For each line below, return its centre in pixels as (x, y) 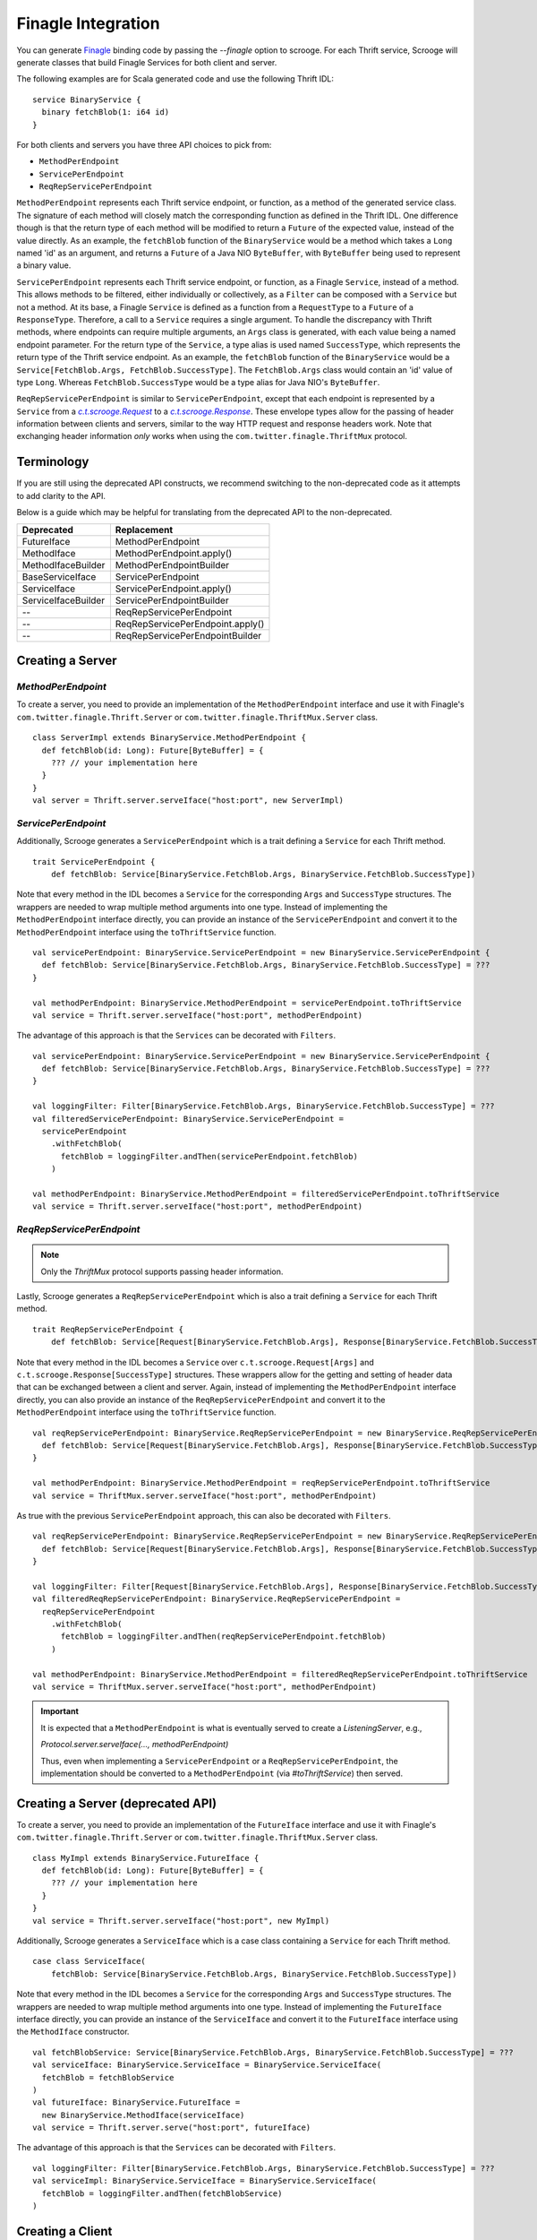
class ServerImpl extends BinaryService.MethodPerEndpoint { (169, 738)
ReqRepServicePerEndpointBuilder (188, 635)
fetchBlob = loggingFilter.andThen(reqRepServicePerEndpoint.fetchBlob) (223, 1637)
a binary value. (44, 265)
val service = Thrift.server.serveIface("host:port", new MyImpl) (181, 1921)
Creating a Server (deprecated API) (117, 1803)
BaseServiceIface (59, 576)
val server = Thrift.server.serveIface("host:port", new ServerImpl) (188, 801)
